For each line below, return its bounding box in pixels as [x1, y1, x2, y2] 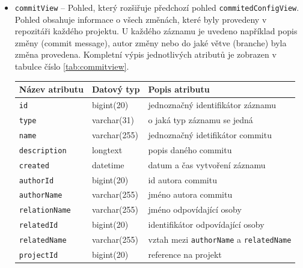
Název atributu [19, 83, 84, 96]
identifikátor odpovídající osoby [148, 218, 265, 231]
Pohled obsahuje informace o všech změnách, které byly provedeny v [14, 13, 267, 25]
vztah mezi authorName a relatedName [148, 233, 292, 246]
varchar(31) [91, 113, 134, 126]
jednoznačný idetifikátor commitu [148, 128, 272, 141]
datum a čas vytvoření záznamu [148, 158, 266, 171]
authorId [19, 176, 54, 185]
